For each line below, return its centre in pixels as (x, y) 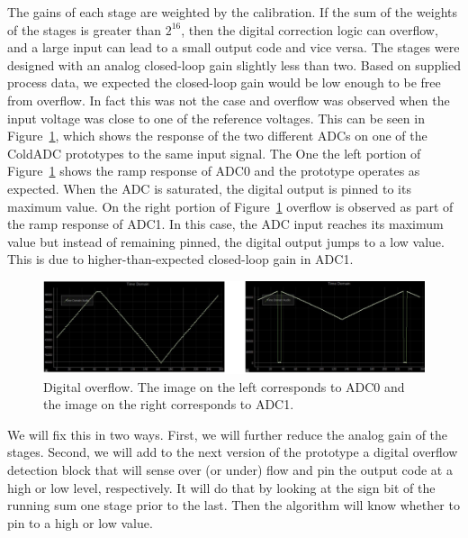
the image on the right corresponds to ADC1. (169, 404)
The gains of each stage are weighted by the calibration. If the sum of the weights (233, 12)
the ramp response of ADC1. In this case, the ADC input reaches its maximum (225, 224)
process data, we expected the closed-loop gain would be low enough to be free (224, 82)
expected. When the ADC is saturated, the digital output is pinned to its (209, 188)
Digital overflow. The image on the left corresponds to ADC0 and (224, 386)
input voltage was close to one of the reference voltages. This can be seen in (216, 118)
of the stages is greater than (85, 29)
